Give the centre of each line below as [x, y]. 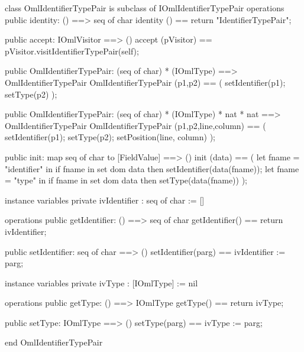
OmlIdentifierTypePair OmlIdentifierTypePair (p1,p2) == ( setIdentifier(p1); [145, 82]
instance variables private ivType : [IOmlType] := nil [101, 282]
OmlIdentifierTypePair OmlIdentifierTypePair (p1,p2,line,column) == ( [135, 125]
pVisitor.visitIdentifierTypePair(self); [72, 51]
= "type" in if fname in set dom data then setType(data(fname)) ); [126, 180]
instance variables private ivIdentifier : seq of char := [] [105, 200]
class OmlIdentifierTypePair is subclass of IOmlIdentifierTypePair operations [145, 8]
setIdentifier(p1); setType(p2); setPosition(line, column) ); [110, 137]
